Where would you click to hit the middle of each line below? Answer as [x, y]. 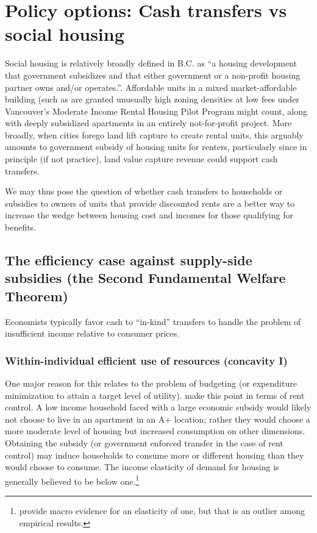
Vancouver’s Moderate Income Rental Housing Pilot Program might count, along [156, 111]
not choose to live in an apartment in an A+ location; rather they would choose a [158, 419]
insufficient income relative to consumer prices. [92, 333]
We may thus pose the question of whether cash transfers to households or [144, 191]
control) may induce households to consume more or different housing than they [155, 455]
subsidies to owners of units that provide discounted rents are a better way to [150, 203]
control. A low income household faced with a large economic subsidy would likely [158, 407]
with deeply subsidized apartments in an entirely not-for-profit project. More [148, 123]
